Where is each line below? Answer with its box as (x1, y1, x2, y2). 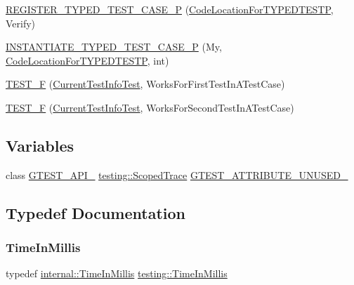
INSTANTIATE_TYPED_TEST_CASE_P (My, (6, 39, 222, 54)
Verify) (6, 15, 36, 30)
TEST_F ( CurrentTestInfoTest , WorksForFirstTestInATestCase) (6, 77, 285, 91)
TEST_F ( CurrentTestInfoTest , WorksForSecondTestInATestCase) (6, 100, 294, 114)
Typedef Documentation (6, 201, 185, 223)
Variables (6, 134, 74, 156)
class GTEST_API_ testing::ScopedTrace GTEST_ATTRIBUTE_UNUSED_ (6, 167, 348, 182)
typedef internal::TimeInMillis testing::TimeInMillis (6, 266, 228, 281)
